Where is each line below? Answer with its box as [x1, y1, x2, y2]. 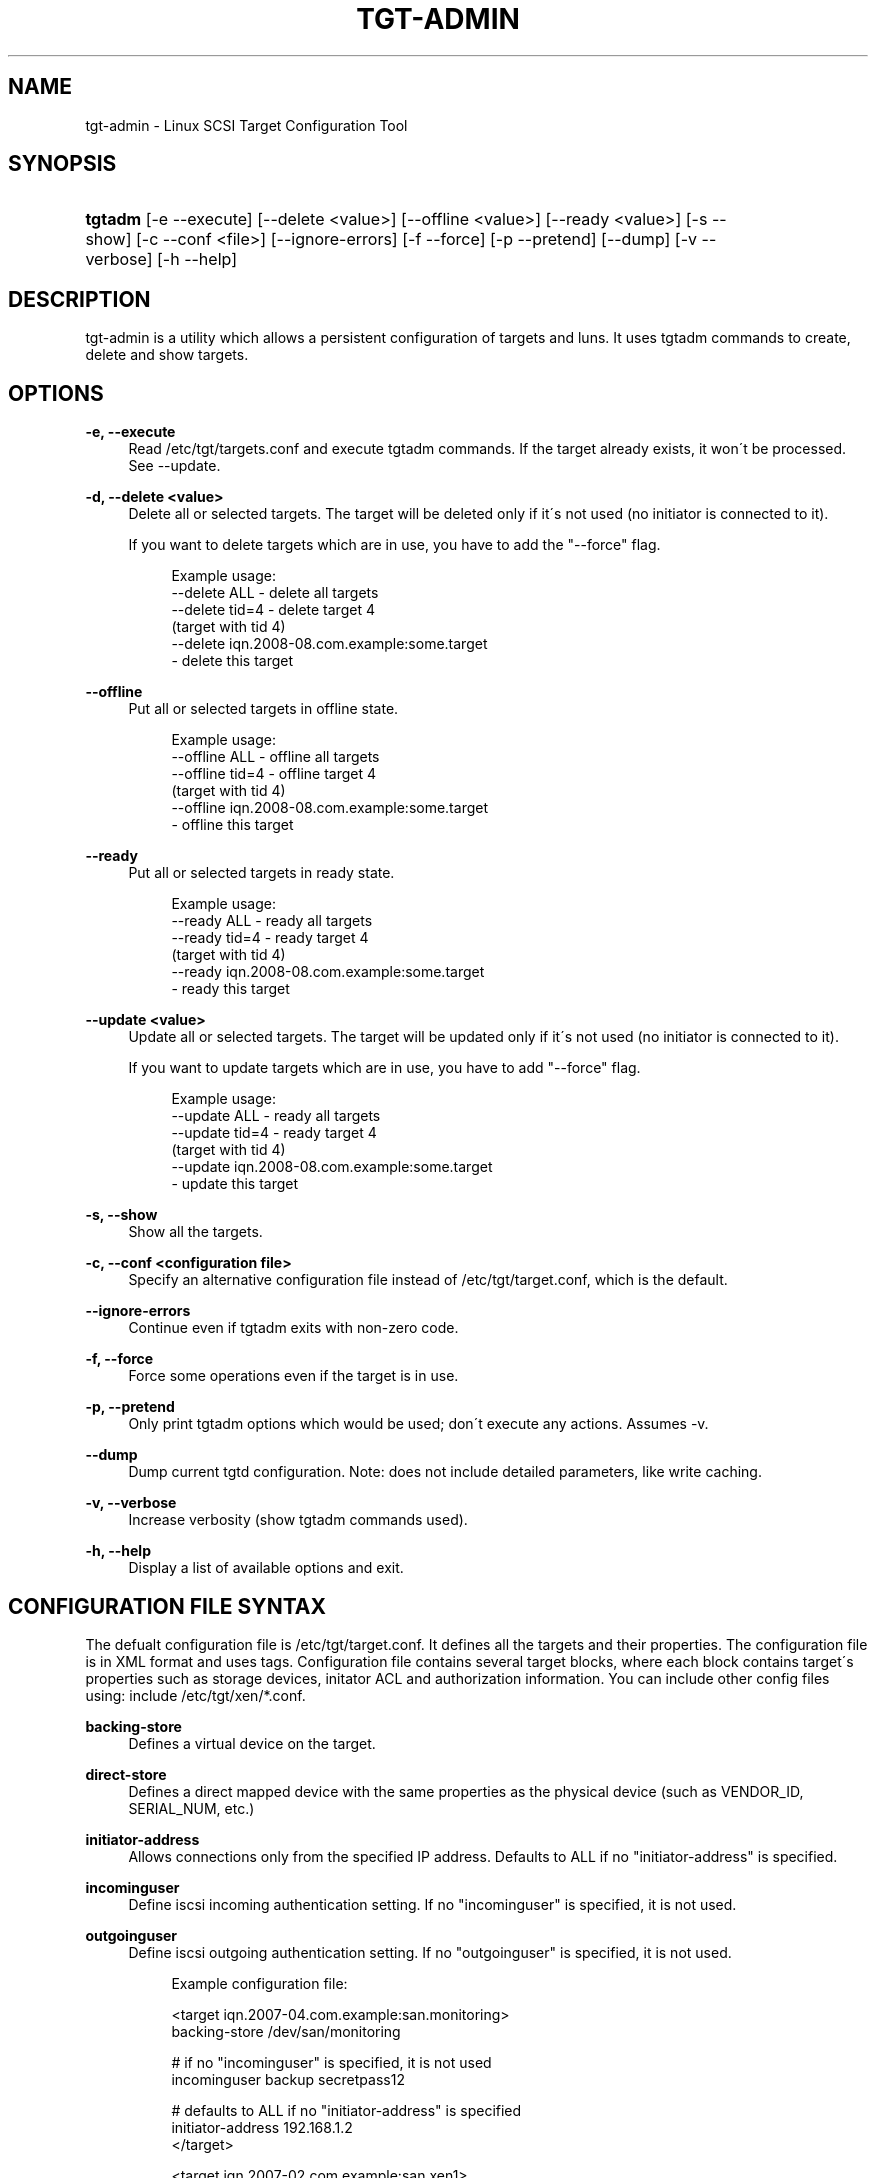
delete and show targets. [85, 346, 249, 364]
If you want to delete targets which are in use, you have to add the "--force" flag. [128, 536, 661, 554]
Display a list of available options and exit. [128, 1559, 404, 1577]
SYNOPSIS [8, 151, 117, 177]
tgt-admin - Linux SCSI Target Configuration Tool [85, 116, 408, 134]
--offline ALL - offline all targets [171, 748, 380, 766]
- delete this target [171, 652, 294, 670]
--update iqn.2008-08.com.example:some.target [171, 1158, 493, 1176]
